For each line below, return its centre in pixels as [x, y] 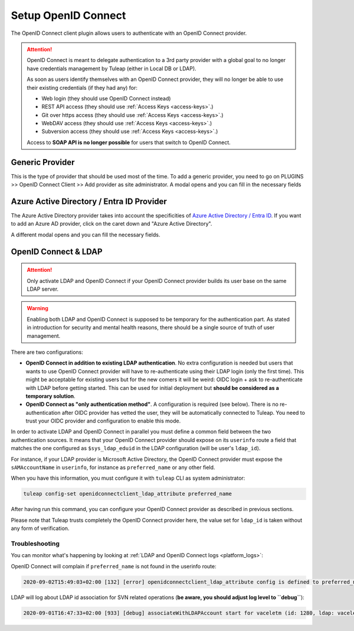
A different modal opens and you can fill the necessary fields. [86, 235]
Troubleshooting [35, 544]
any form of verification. [40, 528]
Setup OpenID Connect [68, 15]
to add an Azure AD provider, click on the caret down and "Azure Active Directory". [112, 224]
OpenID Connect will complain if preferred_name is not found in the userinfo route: [114, 566]
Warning [37, 308]
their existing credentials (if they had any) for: [82, 87]
